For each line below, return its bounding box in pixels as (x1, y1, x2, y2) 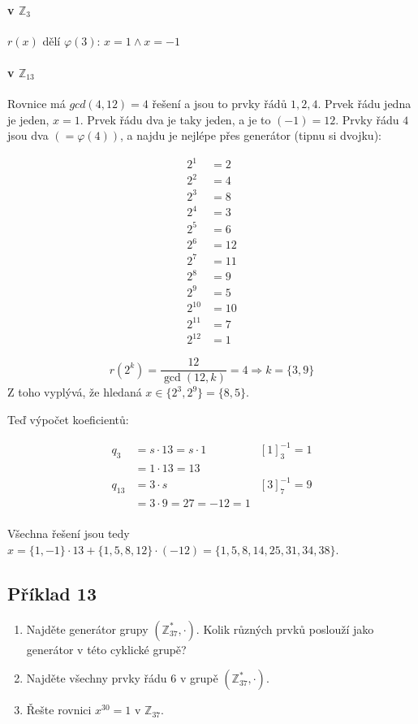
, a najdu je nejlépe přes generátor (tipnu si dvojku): (120, 127, 381, 144)
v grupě (179, 670, 218, 687)
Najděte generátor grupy (26, 620, 149, 637)
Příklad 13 (7, 580, 97, 605)
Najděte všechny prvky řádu (26, 670, 167, 687)
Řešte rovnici (26, 701, 92, 718)
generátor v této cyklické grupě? (26, 640, 187, 657)
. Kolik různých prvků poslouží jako (196, 620, 374, 637)
